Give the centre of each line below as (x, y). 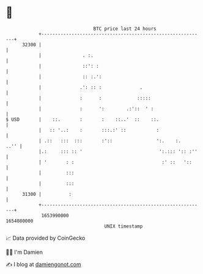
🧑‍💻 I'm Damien (24, 252)
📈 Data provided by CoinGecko (46, 238)
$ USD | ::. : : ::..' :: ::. (83, 119)
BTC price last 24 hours (125, 29)
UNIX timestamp (124, 226)
